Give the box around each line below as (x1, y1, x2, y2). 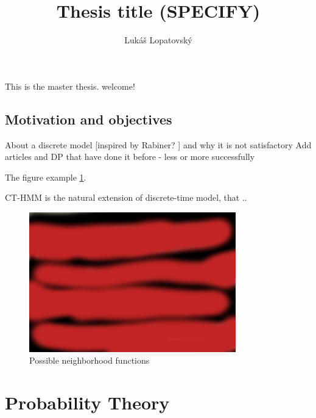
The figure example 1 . (5, 170, 86, 183)
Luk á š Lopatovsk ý (124, 34, 192, 46)
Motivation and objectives (5, 109, 172, 128)
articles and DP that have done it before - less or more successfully (5, 150, 255, 163)
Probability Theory (5, 390, 170, 415)
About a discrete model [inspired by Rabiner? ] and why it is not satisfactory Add (5, 138, 312, 151)
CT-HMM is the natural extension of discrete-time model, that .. (5, 191, 247, 204)
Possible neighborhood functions (29, 354, 150, 367)
